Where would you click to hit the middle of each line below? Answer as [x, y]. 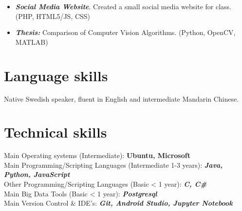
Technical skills [56, 132]
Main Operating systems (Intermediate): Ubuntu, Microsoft [97, 155]
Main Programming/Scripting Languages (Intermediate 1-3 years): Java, [113, 165]
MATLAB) [32, 42]
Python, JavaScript [37, 174]
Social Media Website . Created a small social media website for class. [123, 6]
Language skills [56, 75]
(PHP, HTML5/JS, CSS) [53, 16]
